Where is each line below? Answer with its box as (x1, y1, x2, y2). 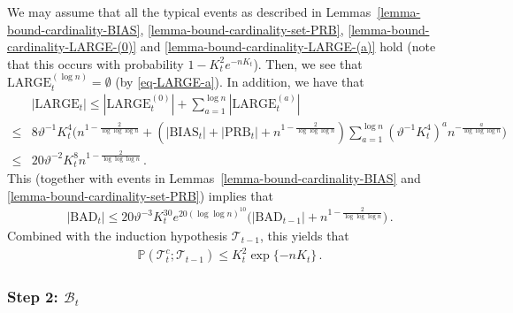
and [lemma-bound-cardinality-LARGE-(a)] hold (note (140, 37, 436, 56)
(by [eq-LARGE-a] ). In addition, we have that (115, 73, 364, 91)
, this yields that (259, 226, 349, 245)
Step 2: (7, 286, 58, 308)
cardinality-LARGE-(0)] (7, 37, 137, 56)
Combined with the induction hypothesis (7, 226, 228, 245)
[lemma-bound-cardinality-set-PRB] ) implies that (7, 186, 274, 204)
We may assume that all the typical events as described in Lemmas (7, 3, 371, 20)
